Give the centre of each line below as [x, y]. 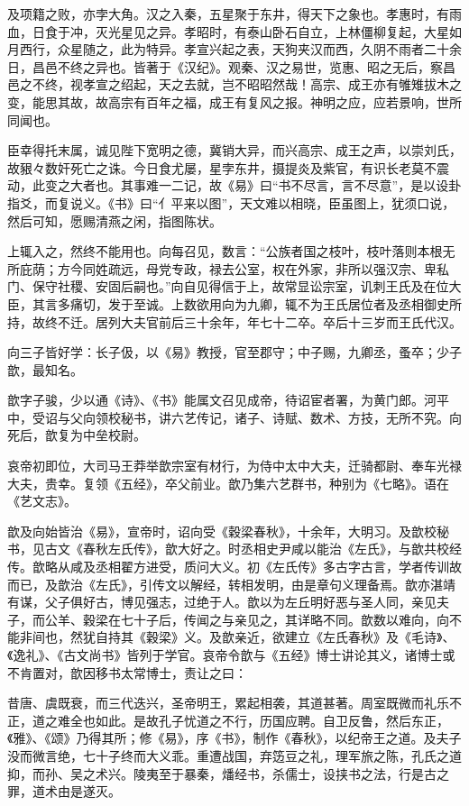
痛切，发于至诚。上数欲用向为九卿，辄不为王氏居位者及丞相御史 [259, 303]
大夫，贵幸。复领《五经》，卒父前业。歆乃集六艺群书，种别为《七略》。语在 [228, 483]
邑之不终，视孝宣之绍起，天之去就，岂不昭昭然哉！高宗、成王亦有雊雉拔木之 [234, 84]
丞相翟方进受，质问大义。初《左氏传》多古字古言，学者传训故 [278, 567]
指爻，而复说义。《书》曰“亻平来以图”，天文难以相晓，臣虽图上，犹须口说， [231, 202]
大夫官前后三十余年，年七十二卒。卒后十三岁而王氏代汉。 [291, 321]
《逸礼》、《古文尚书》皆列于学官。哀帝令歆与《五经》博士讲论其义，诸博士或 [231, 655]
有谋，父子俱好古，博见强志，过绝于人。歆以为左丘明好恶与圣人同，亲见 [222, 602]
